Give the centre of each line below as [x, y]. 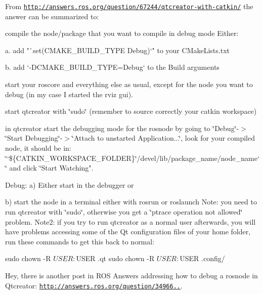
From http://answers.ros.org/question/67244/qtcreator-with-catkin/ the [129, 6]
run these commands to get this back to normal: [80, 241]
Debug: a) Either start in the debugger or [70, 184]
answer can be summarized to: [52, 16]
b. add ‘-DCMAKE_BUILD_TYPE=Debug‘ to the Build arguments [112, 67]
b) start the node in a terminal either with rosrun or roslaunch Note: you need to [131, 202]
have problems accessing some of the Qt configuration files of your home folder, [128, 232]
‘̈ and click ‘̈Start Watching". [49, 168]
